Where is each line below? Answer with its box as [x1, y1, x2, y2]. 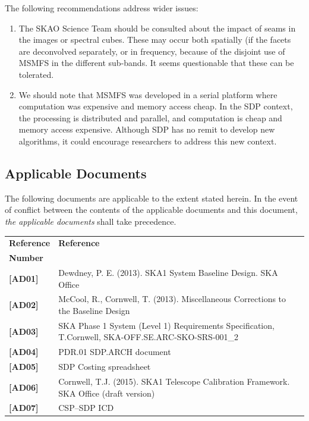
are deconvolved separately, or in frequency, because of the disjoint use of [18, 45, 285, 57]
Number [9, 252, 43, 264]
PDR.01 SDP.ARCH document [58, 345, 171, 358]
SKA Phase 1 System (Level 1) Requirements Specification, [58, 319, 275, 331]
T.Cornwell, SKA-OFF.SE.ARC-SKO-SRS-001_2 [58, 331, 239, 343]
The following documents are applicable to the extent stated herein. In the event [5, 191, 298, 204]
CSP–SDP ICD [58, 401, 114, 414]
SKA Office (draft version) [58, 387, 155, 399]
